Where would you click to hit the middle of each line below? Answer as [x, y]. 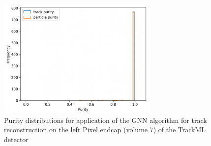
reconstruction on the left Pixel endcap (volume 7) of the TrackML [105, 130]
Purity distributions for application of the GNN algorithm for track [105, 120]
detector [16, 139]
